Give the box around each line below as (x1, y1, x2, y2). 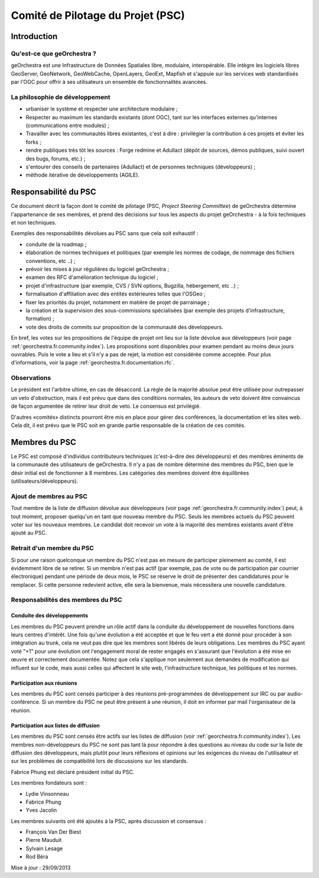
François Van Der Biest (25, 828, 82, 835)
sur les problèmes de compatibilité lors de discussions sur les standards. (11, 757, 188, 765)
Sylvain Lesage (25, 845, 63, 852)
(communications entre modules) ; (25, 122, 109, 129)
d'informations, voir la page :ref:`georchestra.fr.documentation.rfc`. (11, 359, 175, 366)
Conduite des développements (11, 612, 89, 619)
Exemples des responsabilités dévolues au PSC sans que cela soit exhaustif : (11, 230, 198, 237)
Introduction (11, 31, 58, 41)
